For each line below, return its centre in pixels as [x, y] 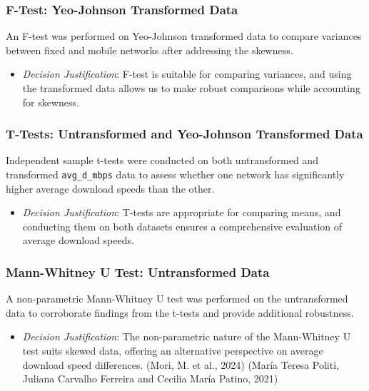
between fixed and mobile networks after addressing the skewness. [150, 50]
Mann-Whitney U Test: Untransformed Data [138, 271]
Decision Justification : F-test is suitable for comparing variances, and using [187, 74]
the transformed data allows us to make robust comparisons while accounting [191, 88]
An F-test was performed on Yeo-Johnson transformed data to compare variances [184, 36]
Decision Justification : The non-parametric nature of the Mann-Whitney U [187, 336]
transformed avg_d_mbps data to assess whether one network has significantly [175, 174]
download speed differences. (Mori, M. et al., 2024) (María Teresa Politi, [181, 364]
